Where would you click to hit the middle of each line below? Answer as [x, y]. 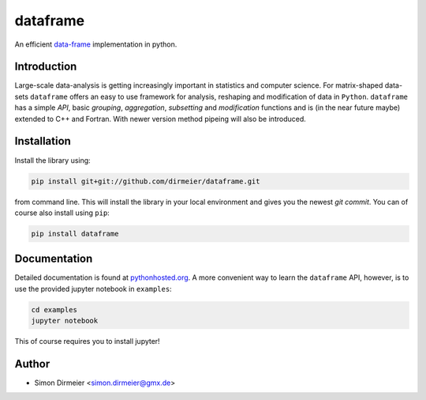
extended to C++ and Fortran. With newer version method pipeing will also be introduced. [161, 119]
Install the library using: [52, 160]
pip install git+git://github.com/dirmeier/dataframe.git [146, 181]
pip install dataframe [75, 234]
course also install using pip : [62, 213]
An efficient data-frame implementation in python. [96, 44]
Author [32, 364]
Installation [43, 141]
